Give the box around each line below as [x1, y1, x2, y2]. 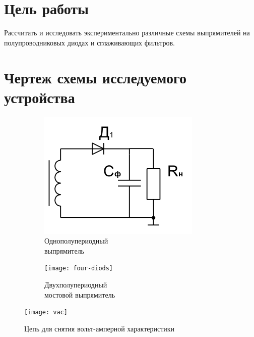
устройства [4, 86, 75, 107]
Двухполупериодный [44, 279, 107, 290]
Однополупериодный [44, 235, 108, 246]
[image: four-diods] [44, 265, 113, 272]
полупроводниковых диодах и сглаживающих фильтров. [4, 37, 175, 47]
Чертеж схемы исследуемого [4, 67, 187, 87]
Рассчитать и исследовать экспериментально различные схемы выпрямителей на [4, 27, 250, 38]
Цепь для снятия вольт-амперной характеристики [24, 323, 175, 333]
